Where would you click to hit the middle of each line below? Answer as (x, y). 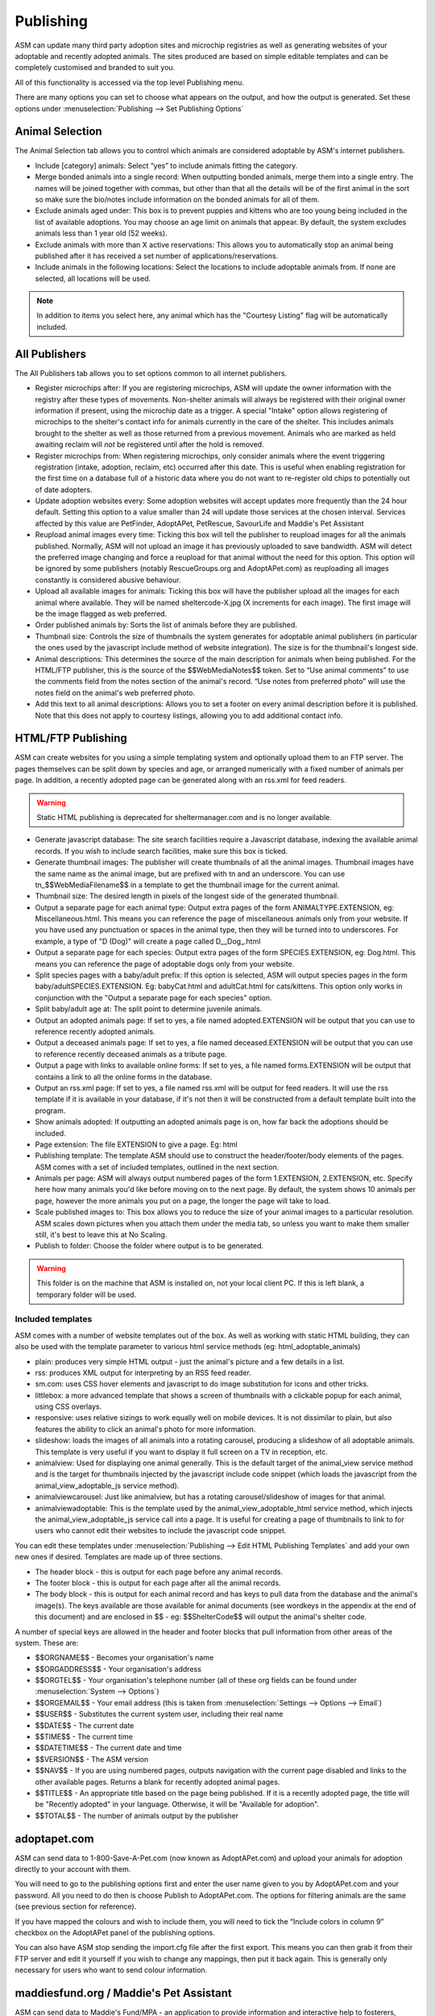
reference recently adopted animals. (95, 1031)
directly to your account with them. (73, 1869)
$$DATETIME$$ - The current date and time (108, 1748)
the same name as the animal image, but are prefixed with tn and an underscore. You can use (190, 873)
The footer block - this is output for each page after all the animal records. (158, 1583)
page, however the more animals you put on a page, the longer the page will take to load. (183, 1201)
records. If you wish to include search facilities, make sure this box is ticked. (162, 851)
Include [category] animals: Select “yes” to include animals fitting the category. (166, 165)
